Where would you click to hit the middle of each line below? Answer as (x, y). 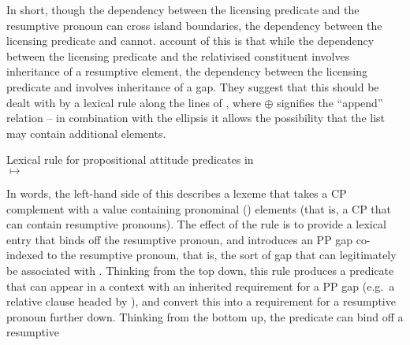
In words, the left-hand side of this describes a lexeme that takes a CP (177, 193)
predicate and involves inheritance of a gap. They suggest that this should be (193, 86)
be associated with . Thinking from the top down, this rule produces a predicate (200, 270)
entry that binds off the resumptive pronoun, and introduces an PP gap (180, 239)
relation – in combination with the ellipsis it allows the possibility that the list (196, 118)
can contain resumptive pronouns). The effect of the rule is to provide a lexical (196, 224)
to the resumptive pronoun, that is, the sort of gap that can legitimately (222, 255)
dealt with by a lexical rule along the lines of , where (134, 102)
